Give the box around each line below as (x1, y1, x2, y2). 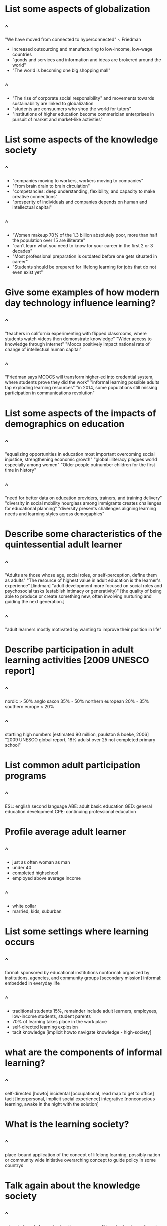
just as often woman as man (12, 859, 70, 865)
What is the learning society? (5, 1118, 129, 1130)
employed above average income (12, 875, 81, 881)
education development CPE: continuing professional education (5, 808, 136, 814)
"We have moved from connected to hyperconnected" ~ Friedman (5, 36, 141, 42)
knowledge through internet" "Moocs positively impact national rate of (5, 341, 150, 347)
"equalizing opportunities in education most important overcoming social (5, 451, 155, 457)
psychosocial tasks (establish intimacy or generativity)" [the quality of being (5, 588, 162, 594)
